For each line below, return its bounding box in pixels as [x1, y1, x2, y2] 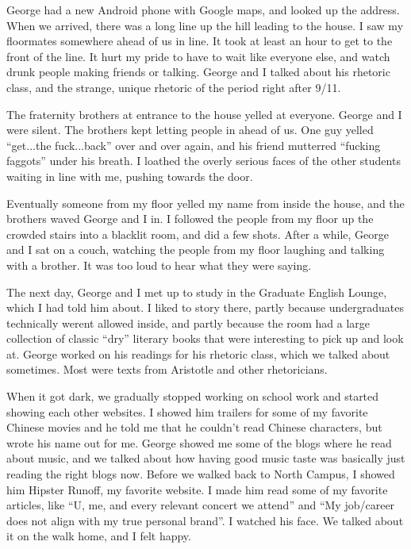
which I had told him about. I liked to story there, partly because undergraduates [6, 299, 404, 316]
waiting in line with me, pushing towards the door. [6, 167, 253, 184]
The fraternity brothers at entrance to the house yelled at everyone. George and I [6, 106, 402, 122]
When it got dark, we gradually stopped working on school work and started [6, 388, 379, 405]
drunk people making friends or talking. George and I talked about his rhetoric [6, 63, 390, 80]
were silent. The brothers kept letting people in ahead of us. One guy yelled [6, 121, 374, 138]
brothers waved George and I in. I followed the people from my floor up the [6, 210, 374, 227]
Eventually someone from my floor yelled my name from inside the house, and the [6, 194, 405, 211]
